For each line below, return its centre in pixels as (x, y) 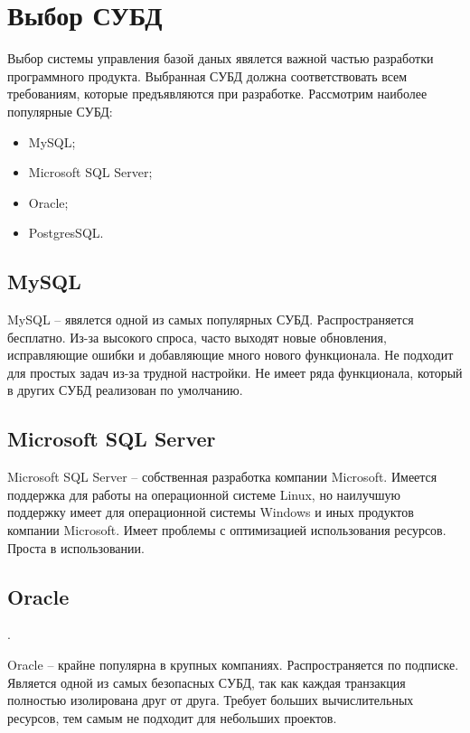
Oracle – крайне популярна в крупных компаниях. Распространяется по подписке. (233, 665)
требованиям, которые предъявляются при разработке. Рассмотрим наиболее (217, 94)
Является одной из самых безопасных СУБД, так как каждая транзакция (207, 682)
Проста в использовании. (76, 547)
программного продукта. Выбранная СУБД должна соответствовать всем (207, 75)
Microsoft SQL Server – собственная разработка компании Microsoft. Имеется (222, 477)
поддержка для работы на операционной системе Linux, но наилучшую (204, 494)
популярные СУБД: (60, 111)
